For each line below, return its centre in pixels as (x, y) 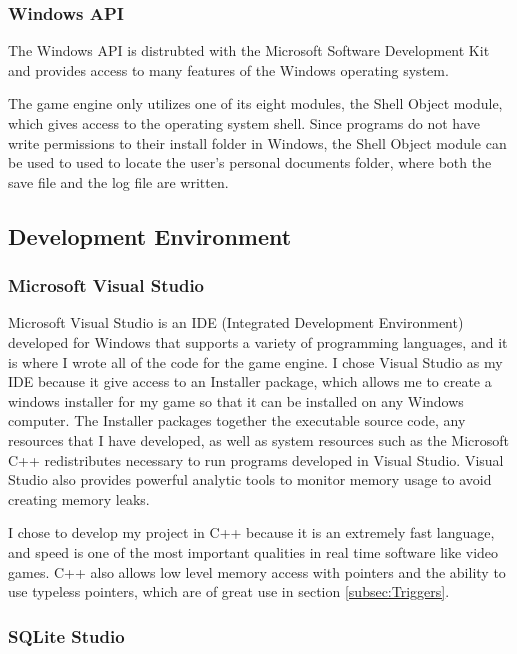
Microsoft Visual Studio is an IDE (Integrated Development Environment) (236, 322)
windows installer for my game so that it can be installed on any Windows (236, 400)
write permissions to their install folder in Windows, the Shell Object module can (257, 142)
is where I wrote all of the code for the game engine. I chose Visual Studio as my (255, 361)
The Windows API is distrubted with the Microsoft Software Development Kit (249, 50)
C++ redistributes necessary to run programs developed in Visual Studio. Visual (256, 459)
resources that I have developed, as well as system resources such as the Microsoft (259, 439)
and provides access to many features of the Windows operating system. (228, 69)
